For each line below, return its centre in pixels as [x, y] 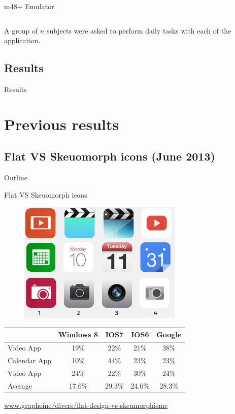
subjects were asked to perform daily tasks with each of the [139, 30]
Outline [16, 178]
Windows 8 [78, 335]
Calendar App [30, 360]
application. [22, 40]
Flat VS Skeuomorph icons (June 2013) [110, 156]
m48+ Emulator [29, 6]
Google [169, 335]
